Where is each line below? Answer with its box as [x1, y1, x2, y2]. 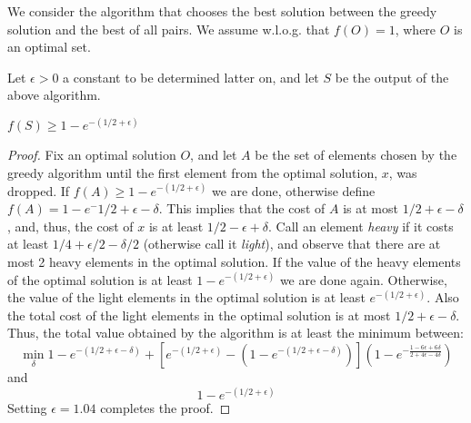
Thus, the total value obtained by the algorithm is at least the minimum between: [7, 323, 464, 342]
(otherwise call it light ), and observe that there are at [143, 234, 441, 253]
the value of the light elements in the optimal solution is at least [7, 288, 366, 307]
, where [395, 19, 436, 38]
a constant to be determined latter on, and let [63, 67, 319, 86]
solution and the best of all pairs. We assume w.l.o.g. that [7, 19, 330, 38]
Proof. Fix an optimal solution [7, 145, 176, 164]
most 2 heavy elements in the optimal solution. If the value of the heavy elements [7, 252, 461, 271]
